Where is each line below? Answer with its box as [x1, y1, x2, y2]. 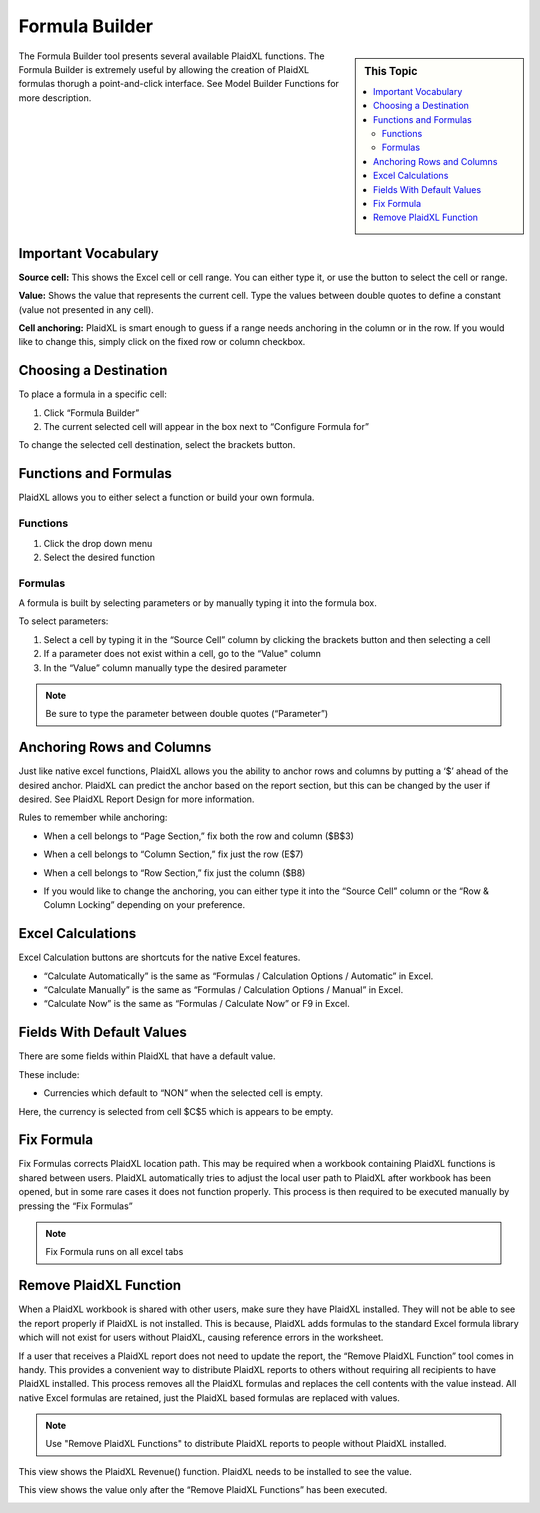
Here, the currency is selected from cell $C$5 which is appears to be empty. [18, 1105, 334, 1117]
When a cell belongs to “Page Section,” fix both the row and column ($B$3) [43, 830, 354, 842]
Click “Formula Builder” [43, 406, 140, 419]
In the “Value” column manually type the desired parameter [43, 661, 287, 674]
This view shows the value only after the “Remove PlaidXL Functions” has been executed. [18, 1484, 388, 1496]
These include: [18, 1068, 80, 1080]
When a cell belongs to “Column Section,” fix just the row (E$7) [43, 848, 304, 860]
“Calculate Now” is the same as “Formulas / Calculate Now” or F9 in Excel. [43, 998, 350, 1010]
